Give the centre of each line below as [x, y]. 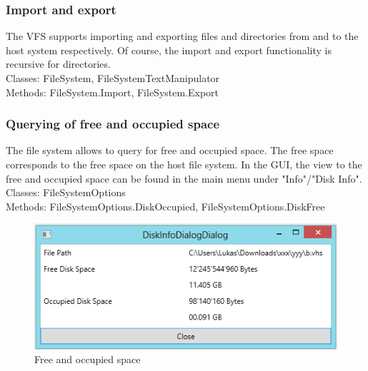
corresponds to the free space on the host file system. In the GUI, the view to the [184, 164]
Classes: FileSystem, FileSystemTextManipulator [113, 78]
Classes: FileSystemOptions [66, 192]
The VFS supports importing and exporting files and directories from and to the [182, 36]
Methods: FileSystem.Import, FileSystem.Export [113, 92]
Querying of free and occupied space [113, 124]
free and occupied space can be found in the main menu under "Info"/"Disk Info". [184, 178]
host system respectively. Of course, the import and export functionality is [169, 50]
